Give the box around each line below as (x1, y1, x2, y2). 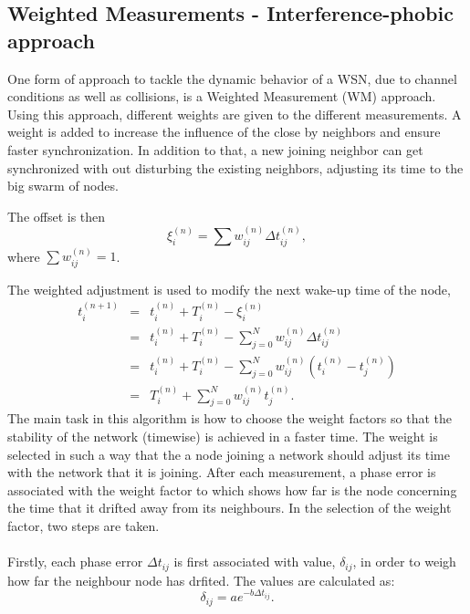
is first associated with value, (173, 552, 336, 571)
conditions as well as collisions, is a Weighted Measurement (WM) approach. (7, 87, 436, 106)
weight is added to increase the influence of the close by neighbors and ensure (7, 122, 441, 141)
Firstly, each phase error (7, 552, 143, 571)
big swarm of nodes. (7, 176, 119, 195)
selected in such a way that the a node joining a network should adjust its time (7, 444, 450, 463)
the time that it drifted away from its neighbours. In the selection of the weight (7, 498, 452, 517)
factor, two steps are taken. (7, 515, 160, 535)
